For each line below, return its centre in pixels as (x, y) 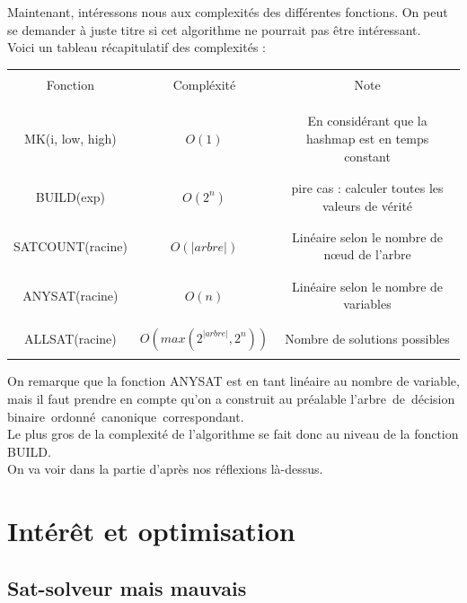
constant (367, 156)
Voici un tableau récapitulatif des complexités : (137, 47)
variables (367, 304)
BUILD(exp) (70, 196)
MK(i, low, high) (70, 138)
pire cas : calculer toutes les (367, 187)
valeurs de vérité (368, 205)
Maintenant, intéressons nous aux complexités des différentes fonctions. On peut (228, 12)
